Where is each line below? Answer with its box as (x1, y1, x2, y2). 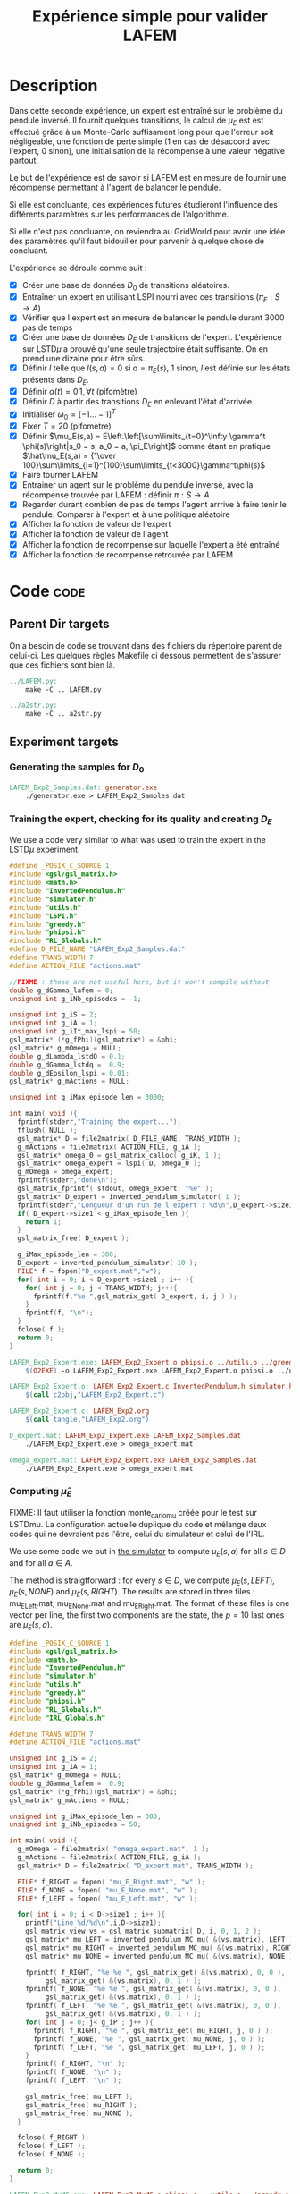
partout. (9, 155, 38, 166)
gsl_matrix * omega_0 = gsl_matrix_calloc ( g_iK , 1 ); (17, 1151, 221, 1160)
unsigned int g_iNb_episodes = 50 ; (9, 1820, 142, 1829)
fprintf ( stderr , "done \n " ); (17, 1176, 118, 1185)
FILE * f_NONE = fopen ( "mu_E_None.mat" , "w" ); (17, 1885, 198, 1894)
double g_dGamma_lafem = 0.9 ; (9, 1779, 126, 1788)
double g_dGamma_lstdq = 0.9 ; (9, 1060, 126, 1069)
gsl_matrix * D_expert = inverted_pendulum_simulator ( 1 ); (17, 1192, 242, 1201)
